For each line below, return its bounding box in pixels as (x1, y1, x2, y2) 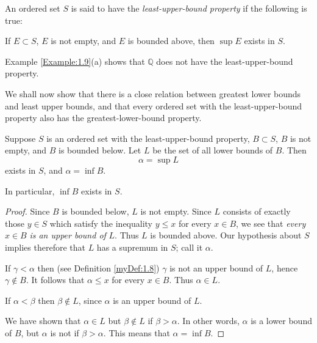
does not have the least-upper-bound (156, 54, 293, 67)
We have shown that (5, 314, 81, 327)
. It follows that (26, 273, 85, 286)
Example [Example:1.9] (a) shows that (5, 54, 145, 67)
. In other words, (177, 314, 240, 327)
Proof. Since (5, 205, 50, 218)
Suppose (5, 131, 36, 144)
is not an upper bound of (169, 261, 263, 274)
